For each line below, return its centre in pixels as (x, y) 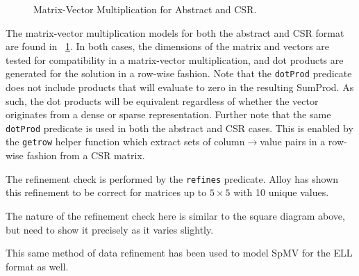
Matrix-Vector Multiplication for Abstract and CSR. (145, 9)
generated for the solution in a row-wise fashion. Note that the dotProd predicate (179, 73)
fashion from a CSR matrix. (86, 155)
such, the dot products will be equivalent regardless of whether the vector (162, 100)
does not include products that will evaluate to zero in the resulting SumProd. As (180, 87)
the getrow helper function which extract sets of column (125, 141)
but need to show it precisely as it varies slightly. (110, 229)
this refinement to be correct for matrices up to (106, 192)
